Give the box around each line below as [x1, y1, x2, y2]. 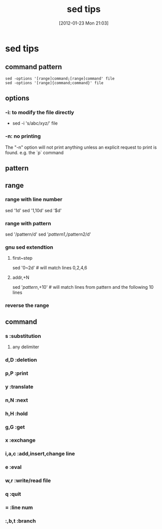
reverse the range [5, 302, 49, 309]
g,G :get [5, 423, 25, 430]
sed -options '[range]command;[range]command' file [5, 76, 115, 81]
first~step [12, 255, 33, 261]
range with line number [5, 196, 63, 203]
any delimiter [12, 344, 39, 350]
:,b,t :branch [5, 517, 36, 524]
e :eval [5, 464, 22, 471]
